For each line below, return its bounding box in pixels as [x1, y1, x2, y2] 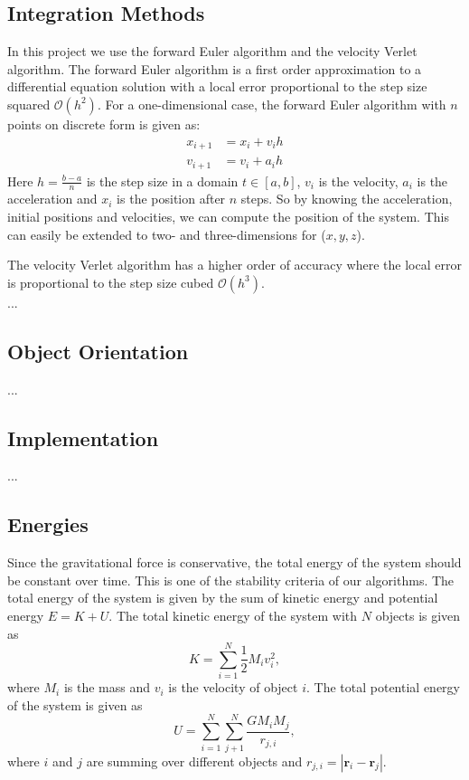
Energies [7, 510, 89, 538]
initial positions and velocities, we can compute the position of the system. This [7, 206, 449, 225]
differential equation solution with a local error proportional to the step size [7, 77, 427, 96]
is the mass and [63, 678, 151, 697]
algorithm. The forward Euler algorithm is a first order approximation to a [7, 59, 422, 78]
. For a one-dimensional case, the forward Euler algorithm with [97, 94, 446, 113]
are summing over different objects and [86, 751, 303, 770]
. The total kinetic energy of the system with [108, 605, 358, 624]
